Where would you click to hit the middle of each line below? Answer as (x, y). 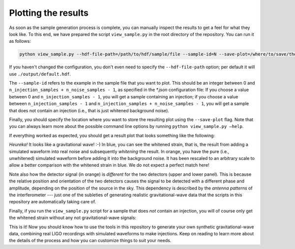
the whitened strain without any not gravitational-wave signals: (73, 218)
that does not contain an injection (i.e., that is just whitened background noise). (89, 110)
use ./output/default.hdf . (40, 74)
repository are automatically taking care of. (53, 202)
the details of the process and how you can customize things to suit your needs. (90, 241)
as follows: (20, 41)
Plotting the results (49, 13)
